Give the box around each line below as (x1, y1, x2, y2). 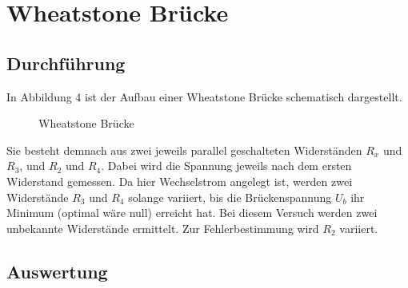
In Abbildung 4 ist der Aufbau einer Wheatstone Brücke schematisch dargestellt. (6, 88, 402, 105)
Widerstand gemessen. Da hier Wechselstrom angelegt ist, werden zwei (6, 172, 353, 189)
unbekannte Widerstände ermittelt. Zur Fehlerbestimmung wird (6, 219, 319, 236)
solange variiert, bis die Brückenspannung (128, 188, 332, 205)
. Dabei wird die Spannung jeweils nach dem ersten (101, 157, 352, 174)
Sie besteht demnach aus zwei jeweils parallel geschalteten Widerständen (6, 141, 362, 158)
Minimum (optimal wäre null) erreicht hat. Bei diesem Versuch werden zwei (6, 204, 378, 221)
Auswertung (6, 258, 108, 283)
